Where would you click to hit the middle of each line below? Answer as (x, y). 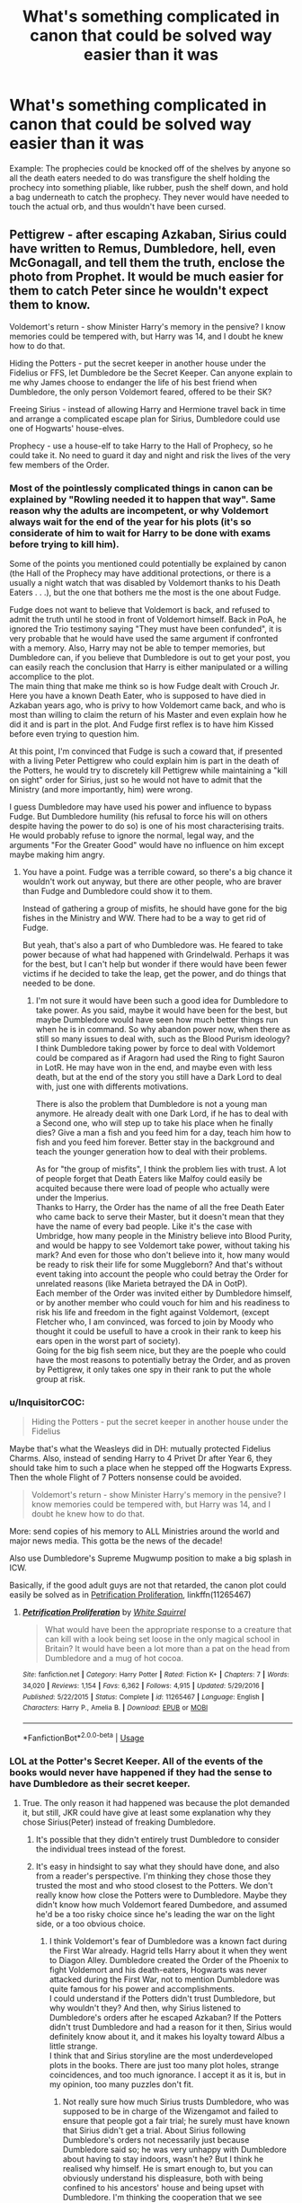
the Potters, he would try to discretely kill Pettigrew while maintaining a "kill (148, 771)
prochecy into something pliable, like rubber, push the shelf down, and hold (149, 187)
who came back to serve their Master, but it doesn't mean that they (160, 1217)
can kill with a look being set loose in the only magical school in (162, 1639)
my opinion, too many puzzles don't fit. (121, 2084)
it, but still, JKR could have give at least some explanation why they (147, 1812)
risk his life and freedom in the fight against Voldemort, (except (152, 1313)
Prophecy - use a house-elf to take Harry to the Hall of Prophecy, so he (142, 446)
